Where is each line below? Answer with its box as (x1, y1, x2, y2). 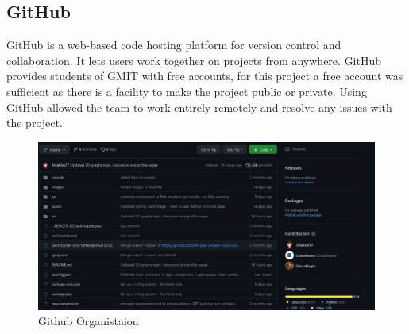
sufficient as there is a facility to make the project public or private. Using (6, 83, 367, 99)
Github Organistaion (38, 313, 139, 329)
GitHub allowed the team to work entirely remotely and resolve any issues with (6, 98, 392, 115)
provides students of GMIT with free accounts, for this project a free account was (6, 67, 403, 84)
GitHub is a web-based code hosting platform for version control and (6, 36, 341, 53)
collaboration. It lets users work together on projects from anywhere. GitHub (6, 52, 382, 68)
